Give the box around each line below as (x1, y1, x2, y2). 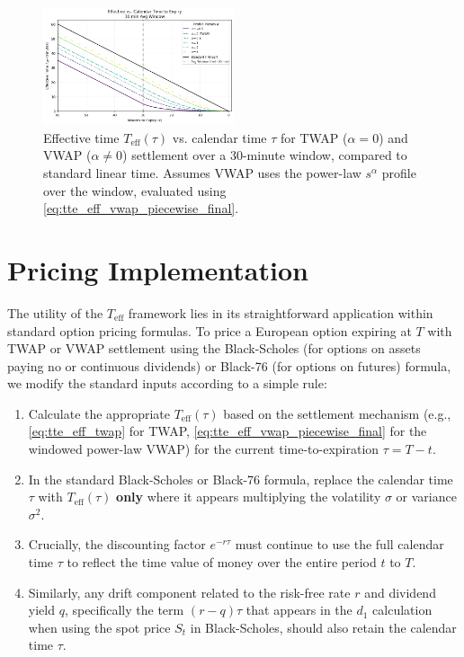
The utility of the (7, 303, 103, 322)
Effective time (43, 128, 120, 146)
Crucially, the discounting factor (28, 535, 206, 554)
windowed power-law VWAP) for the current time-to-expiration (28, 439, 379, 458)
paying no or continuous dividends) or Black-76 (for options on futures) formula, (7, 356, 451, 375)
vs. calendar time (172, 128, 267, 146)
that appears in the (245, 600, 352, 619)
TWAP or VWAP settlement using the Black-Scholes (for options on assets (7, 339, 421, 358)
